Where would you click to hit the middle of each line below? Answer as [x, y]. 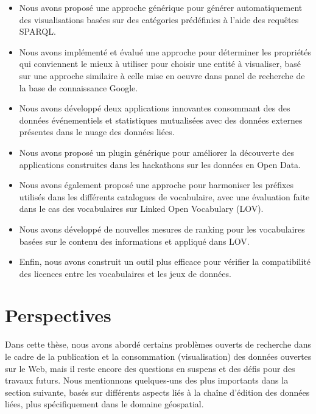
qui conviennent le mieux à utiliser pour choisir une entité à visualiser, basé [160, 64]
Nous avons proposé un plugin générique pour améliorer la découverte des [157, 152]
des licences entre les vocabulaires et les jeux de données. [125, 273]
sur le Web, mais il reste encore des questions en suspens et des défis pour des [150, 368]
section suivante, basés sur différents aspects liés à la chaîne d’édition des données [157, 392]
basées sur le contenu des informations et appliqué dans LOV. [134, 241]
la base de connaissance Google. [79, 87]
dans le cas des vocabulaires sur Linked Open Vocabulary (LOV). [141, 209]
